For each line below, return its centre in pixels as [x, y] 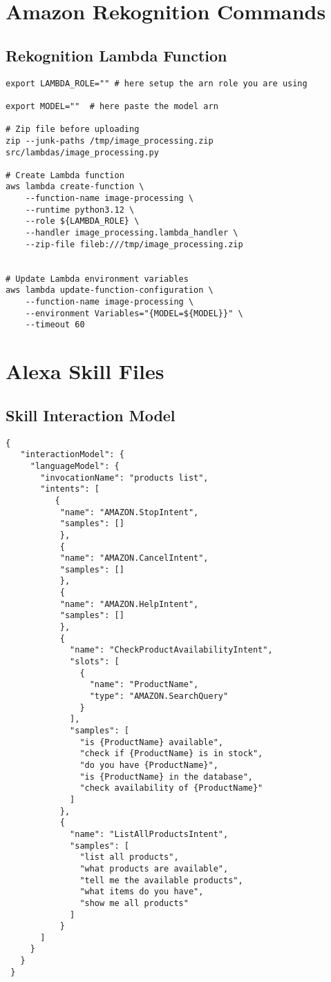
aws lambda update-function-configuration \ [110, 290]
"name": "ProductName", [144, 685]
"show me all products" [134, 903]
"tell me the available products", [161, 880]
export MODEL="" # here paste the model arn [112, 106]
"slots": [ [95, 662]
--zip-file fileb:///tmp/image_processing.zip [134, 244]
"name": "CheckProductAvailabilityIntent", [171, 650]
